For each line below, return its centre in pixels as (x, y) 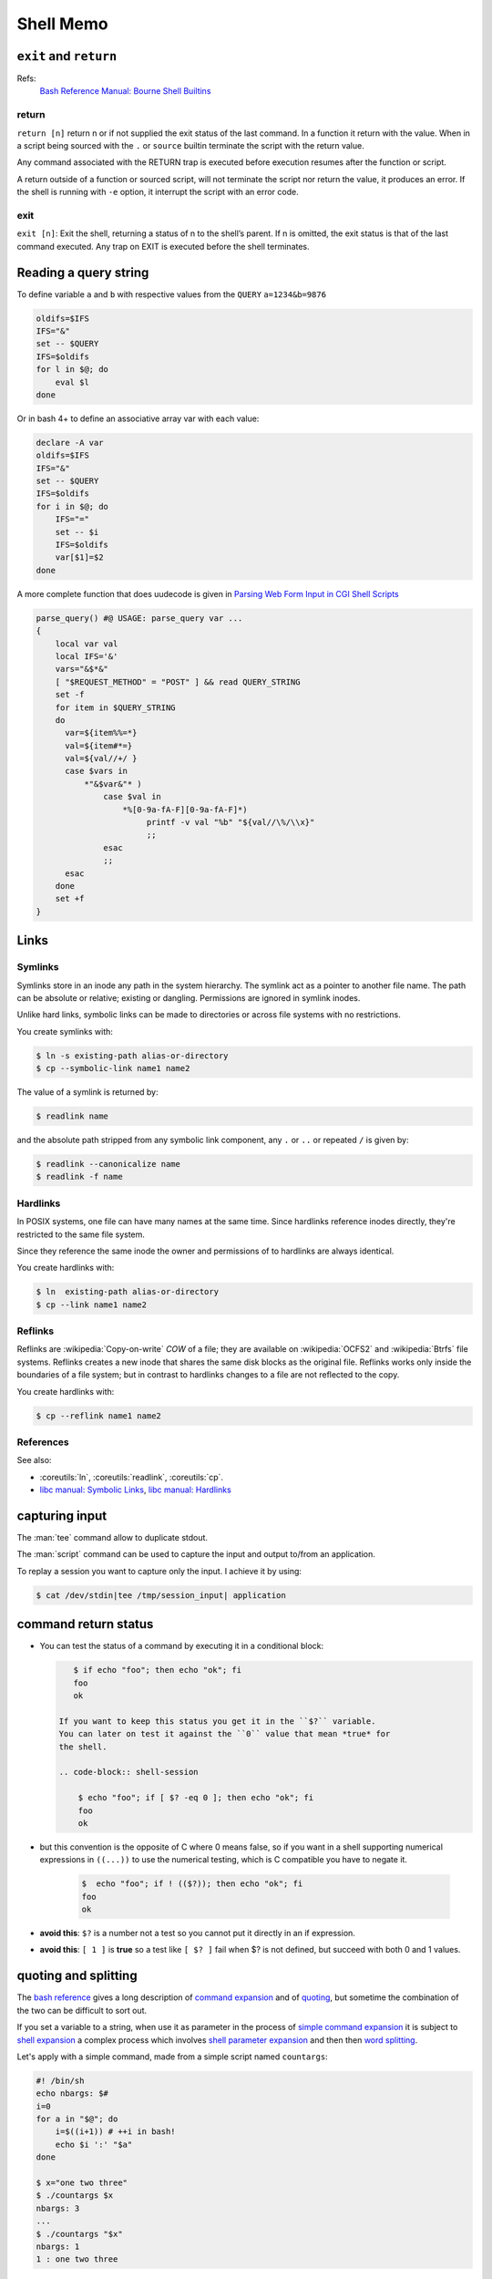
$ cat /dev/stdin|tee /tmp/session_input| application (161, 1595)
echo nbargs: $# (72, 2093)
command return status (85, 1624)
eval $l (72, 382)
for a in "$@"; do (77, 2119)
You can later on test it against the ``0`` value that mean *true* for (225, 1734)
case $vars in (96, 771)
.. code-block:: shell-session (129, 1772)
